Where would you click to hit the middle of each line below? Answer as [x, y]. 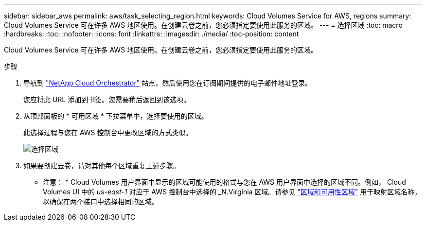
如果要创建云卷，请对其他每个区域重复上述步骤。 [102, 165]
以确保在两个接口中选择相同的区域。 [101, 201]
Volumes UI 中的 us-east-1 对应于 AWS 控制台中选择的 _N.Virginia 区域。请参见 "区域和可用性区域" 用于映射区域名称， [232, 192]
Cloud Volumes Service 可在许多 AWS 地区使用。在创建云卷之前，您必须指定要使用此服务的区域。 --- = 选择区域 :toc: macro [203, 25]
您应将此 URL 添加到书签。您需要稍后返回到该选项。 [107, 99]
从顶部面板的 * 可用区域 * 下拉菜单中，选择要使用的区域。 [116, 116]
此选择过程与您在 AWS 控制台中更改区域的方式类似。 [108, 132]
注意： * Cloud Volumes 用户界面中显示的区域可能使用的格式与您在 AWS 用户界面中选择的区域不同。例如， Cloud [224, 182]
